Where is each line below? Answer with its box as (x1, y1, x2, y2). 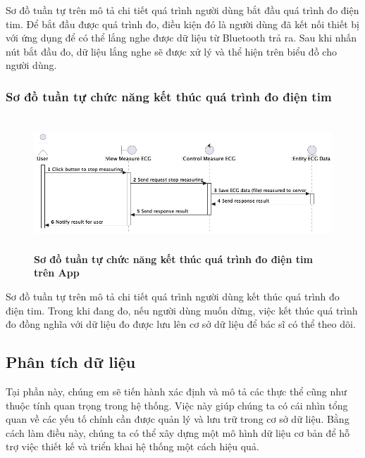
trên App (34, 265, 80, 280)
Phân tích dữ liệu (6, 351, 136, 373)
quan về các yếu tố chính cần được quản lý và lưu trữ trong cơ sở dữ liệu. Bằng (6, 412, 349, 426)
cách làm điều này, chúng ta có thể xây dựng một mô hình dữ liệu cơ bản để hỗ (6, 425, 350, 440)
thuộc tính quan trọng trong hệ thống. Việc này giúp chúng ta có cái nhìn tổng (6, 397, 348, 412)
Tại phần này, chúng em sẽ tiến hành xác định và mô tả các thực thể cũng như (6, 383, 347, 398)
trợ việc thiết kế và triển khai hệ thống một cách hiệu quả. (6, 439, 259, 454)
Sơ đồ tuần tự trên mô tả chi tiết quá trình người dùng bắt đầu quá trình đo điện (6, 3, 359, 17)
